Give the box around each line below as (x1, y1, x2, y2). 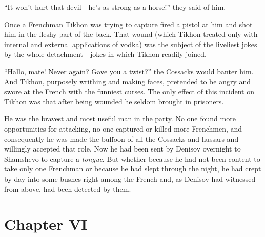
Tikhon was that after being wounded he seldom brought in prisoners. (4, 96, 224, 106)
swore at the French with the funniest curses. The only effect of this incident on (4, 86, 254, 97)
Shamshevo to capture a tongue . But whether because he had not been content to (4, 153, 260, 164)
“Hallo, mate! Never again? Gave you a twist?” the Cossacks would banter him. (4, 66, 254, 76)
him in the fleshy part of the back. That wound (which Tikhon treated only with (4, 29, 258, 39)
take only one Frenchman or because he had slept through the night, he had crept (4, 163, 261, 174)
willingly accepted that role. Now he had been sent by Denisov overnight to (4, 143, 241, 154)
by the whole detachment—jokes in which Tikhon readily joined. (4, 49, 207, 59)
